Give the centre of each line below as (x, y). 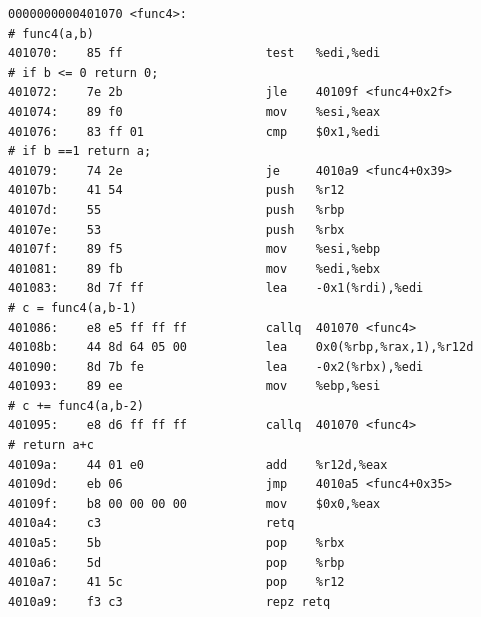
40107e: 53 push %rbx (176, 229)
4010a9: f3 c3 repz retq (169, 601)
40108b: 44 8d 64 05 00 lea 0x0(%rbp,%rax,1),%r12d (241, 347)
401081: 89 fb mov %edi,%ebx (194, 268)
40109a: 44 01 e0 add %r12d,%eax (198, 464)
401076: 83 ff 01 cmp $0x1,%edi (194, 131)
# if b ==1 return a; (80, 151)
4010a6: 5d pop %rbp (176, 562)
